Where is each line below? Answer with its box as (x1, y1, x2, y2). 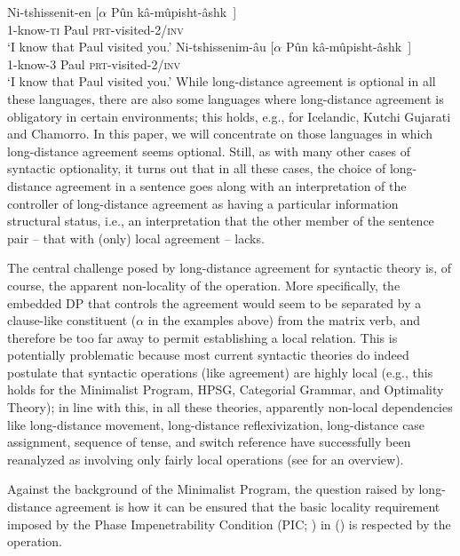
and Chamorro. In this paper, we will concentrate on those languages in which (7, 124, 433, 143)
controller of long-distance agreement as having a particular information (7, 194, 399, 212)
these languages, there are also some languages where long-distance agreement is (7, 89, 444, 107)
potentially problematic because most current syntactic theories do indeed (7, 346, 409, 364)
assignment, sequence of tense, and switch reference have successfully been (7, 433, 411, 451)
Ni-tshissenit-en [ (7, 3, 99, 20)
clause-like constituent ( (7, 311, 137, 330)
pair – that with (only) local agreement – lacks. (7, 228, 265, 247)
